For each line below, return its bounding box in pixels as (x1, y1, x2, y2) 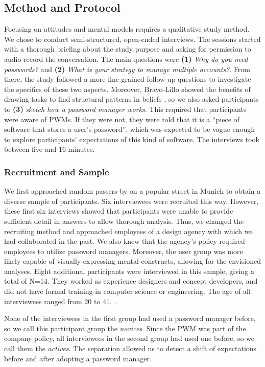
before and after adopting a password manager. (4, 353, 152, 363)
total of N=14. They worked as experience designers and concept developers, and (4, 276, 258, 286)
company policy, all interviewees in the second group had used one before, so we (4, 333, 255, 343)
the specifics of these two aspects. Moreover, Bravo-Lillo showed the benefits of (4, 83, 251, 94)
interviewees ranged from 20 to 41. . (4, 295, 116, 306)
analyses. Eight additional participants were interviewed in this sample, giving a (4, 265, 254, 276)
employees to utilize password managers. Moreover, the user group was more (4, 245, 243, 256)
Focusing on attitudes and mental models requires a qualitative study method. (4, 24, 250, 34)
